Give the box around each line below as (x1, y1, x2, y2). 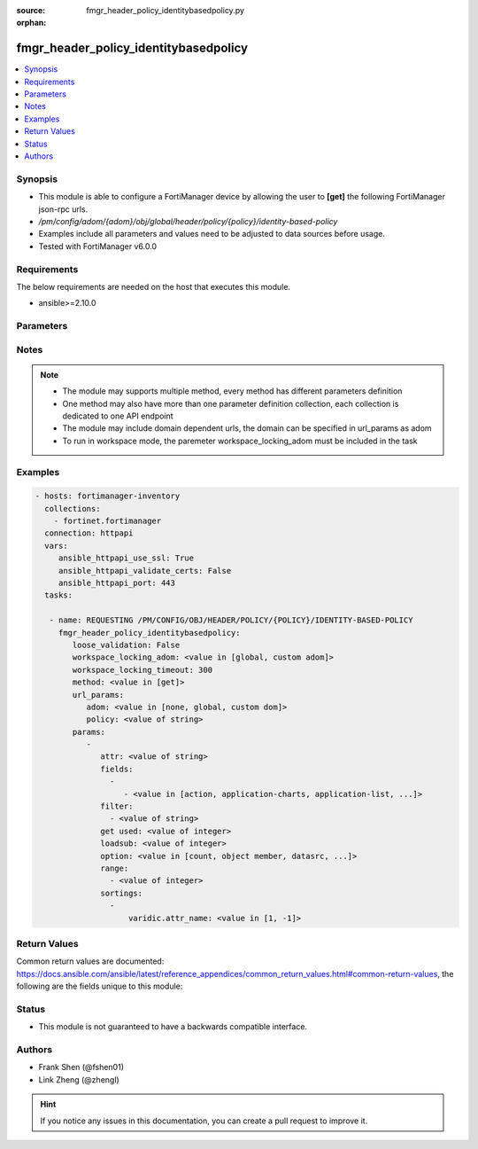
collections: (44, 504, 101, 513)
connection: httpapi (44, 528, 134, 538)
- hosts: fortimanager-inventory (35, 491, 181, 501)
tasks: (44, 590, 73, 600)
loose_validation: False (72, 639, 181, 650)
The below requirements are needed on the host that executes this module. (16, 281, 291, 292)
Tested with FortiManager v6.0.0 (38, 240, 158, 252)
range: (100, 864, 129, 873)
